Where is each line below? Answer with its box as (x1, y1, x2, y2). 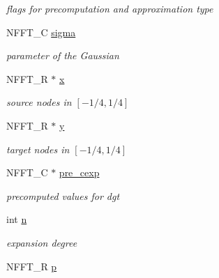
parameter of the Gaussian (6, 48, 119, 63)
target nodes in (6, 141, 70, 156)
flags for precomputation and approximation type (6, 1, 213, 15)
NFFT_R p (6, 258, 57, 273)
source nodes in (6, 95, 72, 109)
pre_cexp (59, 165, 100, 180)
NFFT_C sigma (6, 24, 76, 39)
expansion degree (6, 235, 77, 249)
